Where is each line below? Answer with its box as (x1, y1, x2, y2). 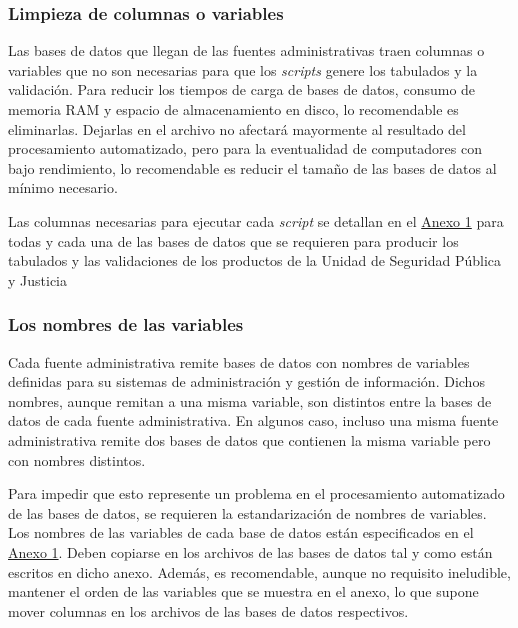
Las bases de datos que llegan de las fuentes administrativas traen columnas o (8, 40, 485, 61)
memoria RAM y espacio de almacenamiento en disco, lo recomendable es (8, 99, 459, 119)
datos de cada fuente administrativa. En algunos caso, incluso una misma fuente (8, 410, 499, 431)
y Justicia (8, 269, 67, 290)
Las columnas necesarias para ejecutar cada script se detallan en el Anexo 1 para (8, 210, 504, 231)
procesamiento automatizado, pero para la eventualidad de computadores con (8, 138, 482, 159)
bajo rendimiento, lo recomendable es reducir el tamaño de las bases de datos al (8, 157, 497, 178)
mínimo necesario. (8, 177, 118, 198)
